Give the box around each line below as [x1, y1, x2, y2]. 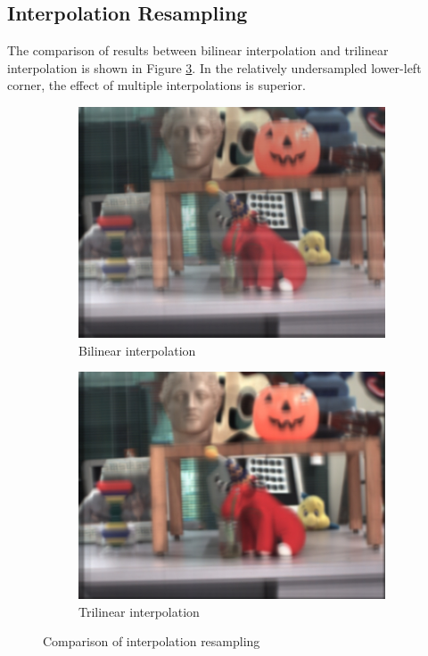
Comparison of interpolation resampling [43, 632, 260, 651]
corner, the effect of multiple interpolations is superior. [7, 76, 306, 94]
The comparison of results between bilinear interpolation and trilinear [7, 41, 389, 60]
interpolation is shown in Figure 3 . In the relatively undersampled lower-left [7, 58, 422, 77]
